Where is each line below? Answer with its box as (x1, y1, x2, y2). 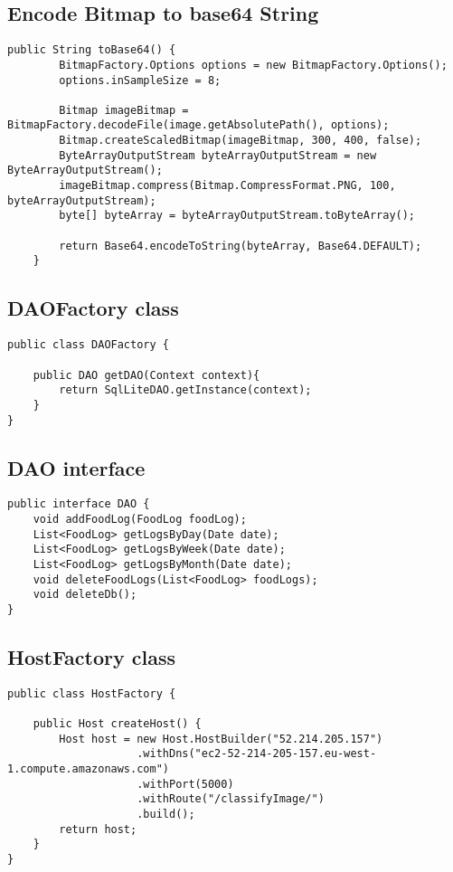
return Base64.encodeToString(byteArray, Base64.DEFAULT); (59, 239, 422, 252)
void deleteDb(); (33, 588, 137, 602)
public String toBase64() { (7, 43, 176, 57)
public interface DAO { (7, 498, 150, 511)
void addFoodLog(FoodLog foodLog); (33, 513, 247, 526)
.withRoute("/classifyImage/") (137, 792, 325, 806)
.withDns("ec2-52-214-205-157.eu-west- (137, 747, 377, 761)
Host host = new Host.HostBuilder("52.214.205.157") (59, 732, 383, 745)
